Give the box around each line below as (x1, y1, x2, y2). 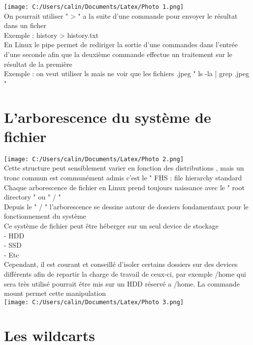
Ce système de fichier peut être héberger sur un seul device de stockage (4, 220, 219, 230)
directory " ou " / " (4, 192, 61, 202)
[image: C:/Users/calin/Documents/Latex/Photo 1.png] (4, 3, 184, 10)
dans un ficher (4, 20, 47, 30)
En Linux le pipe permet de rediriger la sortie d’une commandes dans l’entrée (4, 39, 238, 50)
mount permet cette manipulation (4, 288, 106, 298)
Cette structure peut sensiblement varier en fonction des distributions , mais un (4, 163, 244, 173)
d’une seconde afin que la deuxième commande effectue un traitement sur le (4, 49, 232, 59)
